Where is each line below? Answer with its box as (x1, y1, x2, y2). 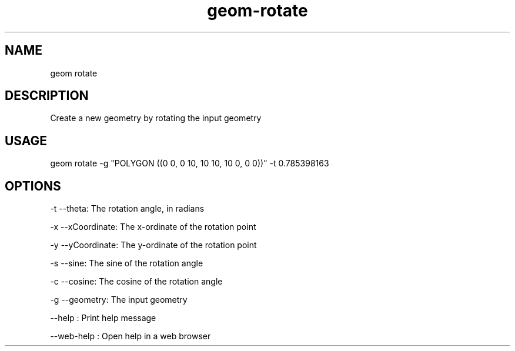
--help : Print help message (50, 313, 156, 323)
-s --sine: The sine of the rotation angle (50, 258, 203, 269)
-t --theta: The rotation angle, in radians (50, 203, 205, 214)
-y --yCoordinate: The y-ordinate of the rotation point (50, 240, 257, 250)
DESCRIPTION (5, 88, 89, 103)
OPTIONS (5, 178, 61, 193)
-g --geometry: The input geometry (50, 295, 188, 305)
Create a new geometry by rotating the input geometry (50, 113, 262, 123)
